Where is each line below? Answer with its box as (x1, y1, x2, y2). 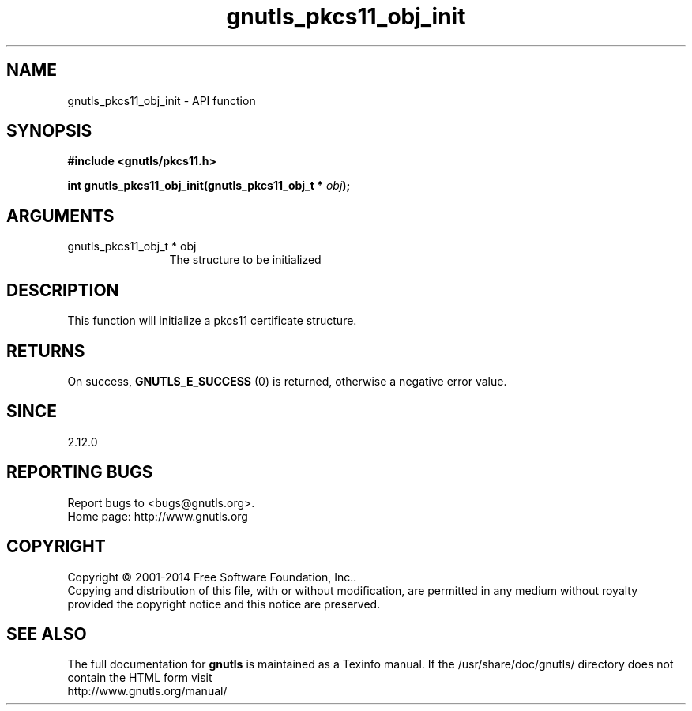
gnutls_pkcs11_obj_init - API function (67, 93, 256, 107)
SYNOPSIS (6, 121, 92, 141)
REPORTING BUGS (6, 462, 153, 483)
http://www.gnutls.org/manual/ (67, 684, 228, 698)
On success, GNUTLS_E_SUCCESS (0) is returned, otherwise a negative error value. (67, 374, 507, 388)
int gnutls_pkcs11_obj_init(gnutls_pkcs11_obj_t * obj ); (67, 179, 351, 193)
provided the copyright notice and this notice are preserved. (67, 596, 381, 611)
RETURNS (6, 340, 85, 361)
